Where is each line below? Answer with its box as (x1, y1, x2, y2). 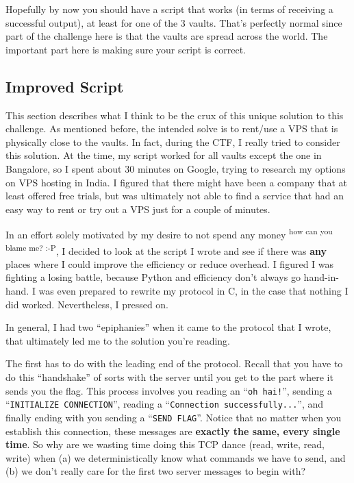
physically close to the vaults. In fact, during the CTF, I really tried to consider (5, 134, 340, 149)
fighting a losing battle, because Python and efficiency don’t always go (5, 270, 301, 284)
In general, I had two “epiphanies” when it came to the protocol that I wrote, (5, 320, 331, 334)
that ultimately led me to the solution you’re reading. (5, 333, 231, 347)
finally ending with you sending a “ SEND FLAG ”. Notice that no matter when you (5, 410, 342, 424)
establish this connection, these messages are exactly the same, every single (5, 423, 340, 438)
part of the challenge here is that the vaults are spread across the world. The (5, 29, 328, 43)
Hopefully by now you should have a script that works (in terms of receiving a (5, 2, 333, 16)
